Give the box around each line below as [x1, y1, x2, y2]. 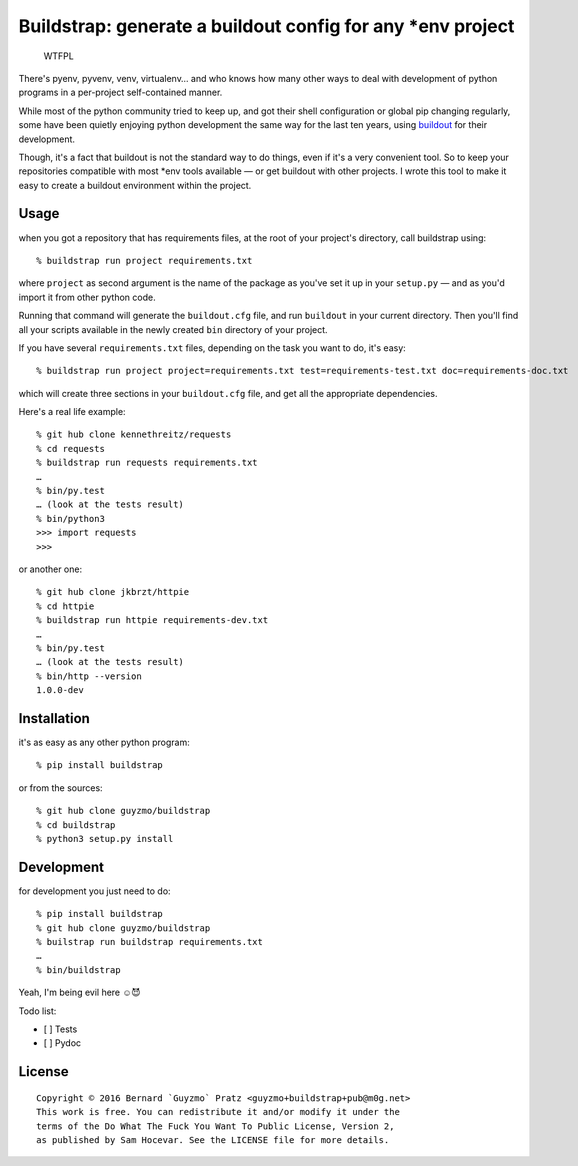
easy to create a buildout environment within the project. [18, 179, 252, 191]
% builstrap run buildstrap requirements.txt [36, 936, 264, 948]
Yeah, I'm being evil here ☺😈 [18, 986, 141, 999]
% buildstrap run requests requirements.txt [36, 457, 259, 469]
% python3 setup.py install [36, 833, 174, 844]
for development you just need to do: [18, 885, 171, 897]
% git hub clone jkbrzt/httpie [36, 586, 190, 598]
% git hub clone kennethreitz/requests [36, 429, 232, 440]
